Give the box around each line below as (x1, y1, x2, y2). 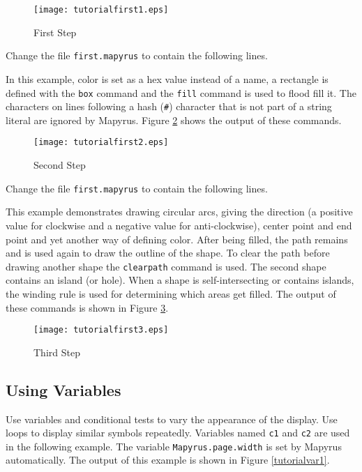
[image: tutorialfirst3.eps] (33, 325, 169, 335)
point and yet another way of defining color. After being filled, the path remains (6, 231, 348, 246)
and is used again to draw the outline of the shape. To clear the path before (6, 245, 330, 260)
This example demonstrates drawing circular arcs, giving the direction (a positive (6, 204, 353, 219)
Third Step (33, 344, 80, 359)
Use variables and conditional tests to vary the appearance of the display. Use (6, 411, 338, 426)
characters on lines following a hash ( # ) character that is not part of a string (6, 99, 332, 114)
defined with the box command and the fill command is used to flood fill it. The (6, 85, 356, 100)
